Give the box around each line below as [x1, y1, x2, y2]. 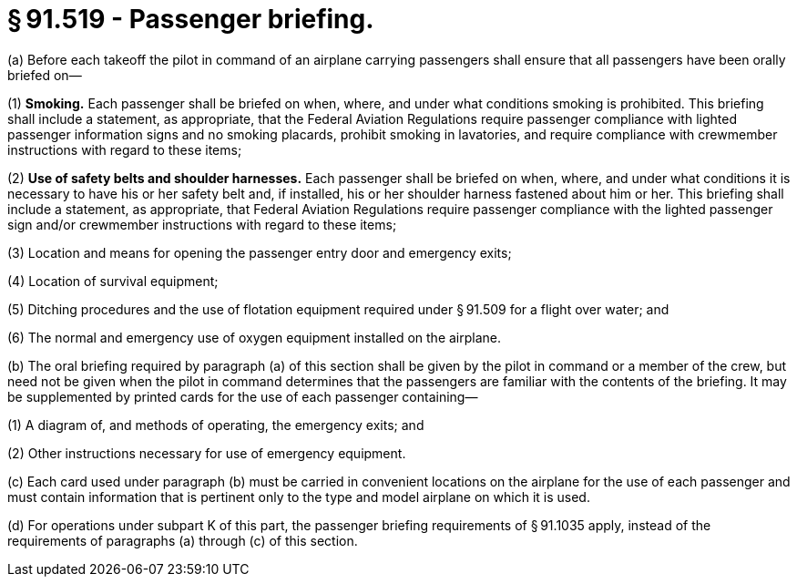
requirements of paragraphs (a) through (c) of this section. [7, 532, 358, 548]
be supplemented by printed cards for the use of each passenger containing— [7, 388, 478, 405]
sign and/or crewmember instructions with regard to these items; [7, 216, 397, 232]
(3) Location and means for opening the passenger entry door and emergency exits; [7, 244, 512, 261]
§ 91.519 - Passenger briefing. [7, 4, 374, 35]
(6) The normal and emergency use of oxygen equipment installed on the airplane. [7, 329, 502, 345]
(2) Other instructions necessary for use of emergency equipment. [7, 445, 406, 461]
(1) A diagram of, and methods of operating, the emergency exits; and [7, 416, 424, 433]
